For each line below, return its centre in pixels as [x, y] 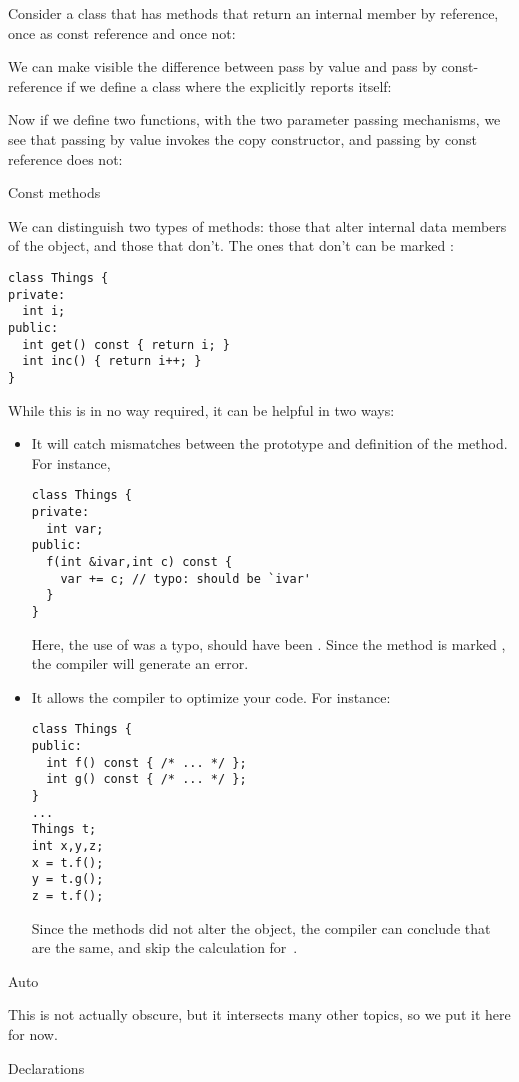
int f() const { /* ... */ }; [146, 762]
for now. [33, 1033]
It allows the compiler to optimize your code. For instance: [211, 696]
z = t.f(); [67, 895]
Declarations [46, 1067]
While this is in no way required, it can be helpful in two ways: [201, 409]
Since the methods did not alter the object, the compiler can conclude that [261, 927]
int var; [75, 528]
